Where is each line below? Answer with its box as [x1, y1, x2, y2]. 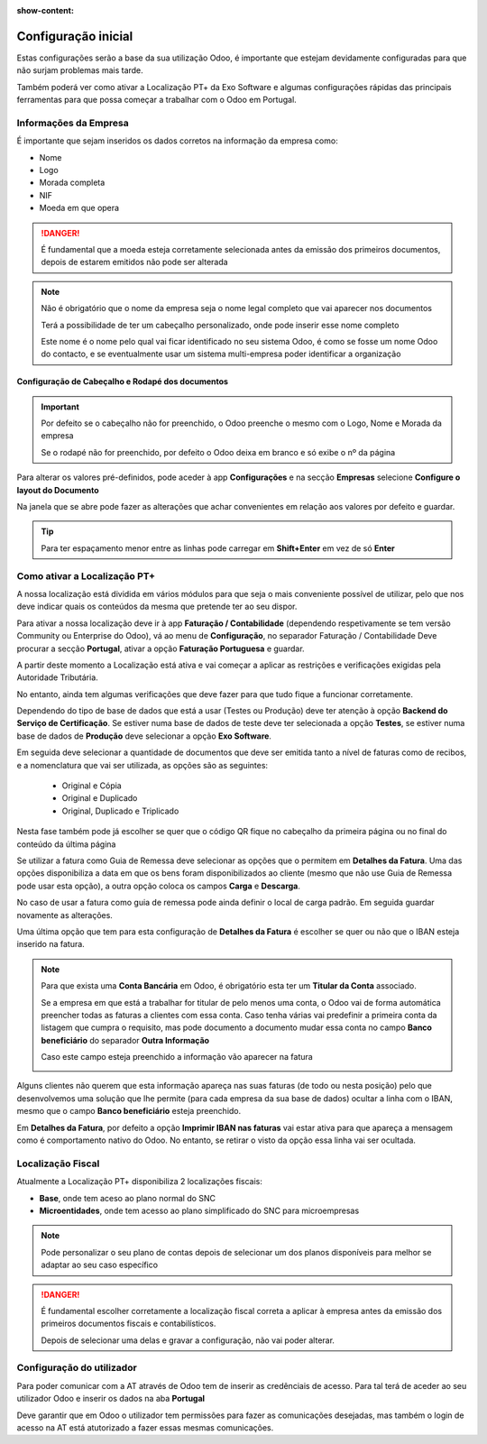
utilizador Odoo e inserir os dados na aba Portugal [16, 1393, 206, 1404]
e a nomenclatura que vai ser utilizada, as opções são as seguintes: [16, 759, 269, 770]
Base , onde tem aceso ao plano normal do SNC [39, 1192, 216, 1203]
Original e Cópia [61, 780, 122, 791]
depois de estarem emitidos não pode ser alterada [41, 257, 229, 268]
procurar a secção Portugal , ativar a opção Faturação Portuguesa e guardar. [16, 643, 306, 654]
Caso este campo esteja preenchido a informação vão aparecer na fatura [41, 1052, 313, 1062]
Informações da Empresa [16, 116, 130, 129]
